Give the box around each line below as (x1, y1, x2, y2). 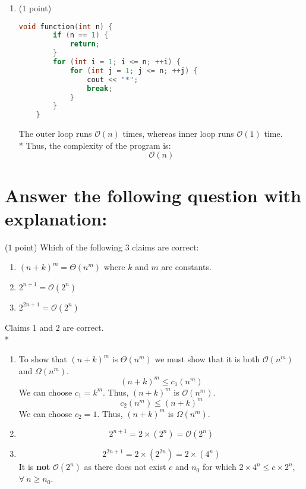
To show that (18, 353, 67, 365)
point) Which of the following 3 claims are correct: (15, 240, 199, 253)
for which (202, 460, 236, 473)
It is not (18, 460, 51, 473)
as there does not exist (84, 460, 166, 473)
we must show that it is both (154, 353, 260, 365)
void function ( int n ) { (18, 22, 113, 31)
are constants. (161, 261, 212, 273)
